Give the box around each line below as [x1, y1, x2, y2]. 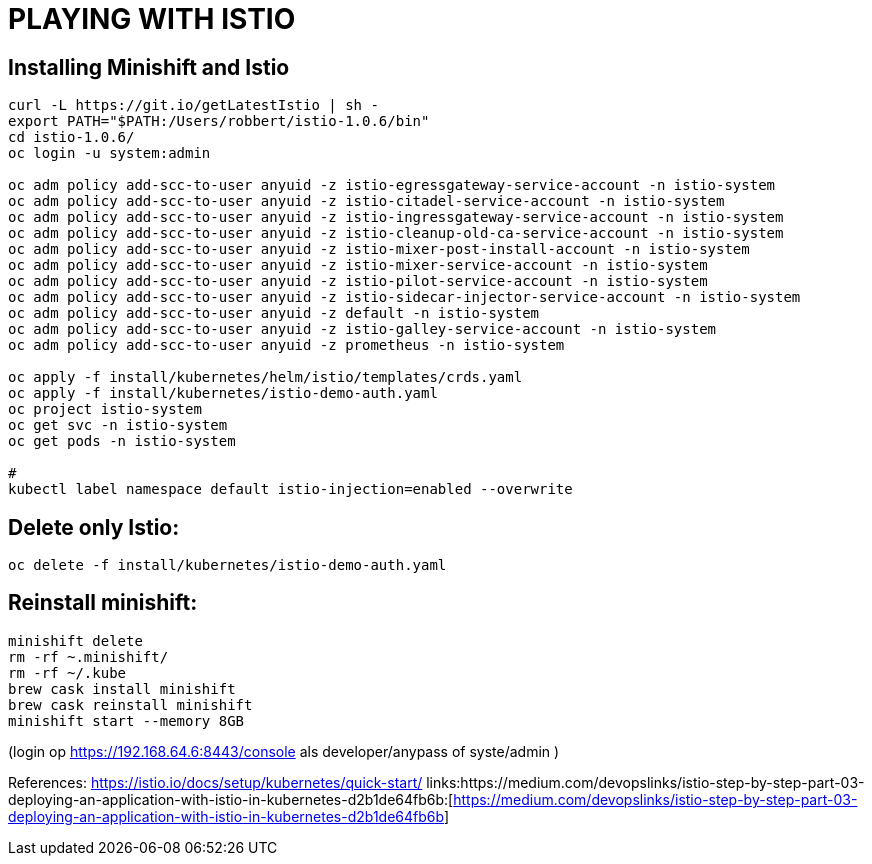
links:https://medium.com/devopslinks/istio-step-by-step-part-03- [426, 773, 865, 791]
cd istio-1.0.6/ [8, 129, 135, 146]
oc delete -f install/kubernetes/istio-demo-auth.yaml [8, 557, 447, 574]
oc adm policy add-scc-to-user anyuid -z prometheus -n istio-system [8, 337, 565, 354]
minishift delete [8, 632, 143, 649]
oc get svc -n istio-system [8, 417, 228, 434]
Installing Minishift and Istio [8, 54, 290, 80]
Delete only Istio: [8, 514, 180, 540]
